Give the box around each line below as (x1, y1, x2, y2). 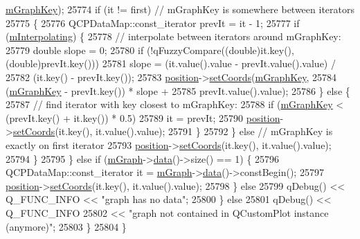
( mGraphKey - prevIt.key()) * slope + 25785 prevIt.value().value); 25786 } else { (6, 83, 350, 98)
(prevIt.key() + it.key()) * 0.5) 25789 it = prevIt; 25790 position (6, 110, 280, 125)
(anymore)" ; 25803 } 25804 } (6, 219, 127, 233)
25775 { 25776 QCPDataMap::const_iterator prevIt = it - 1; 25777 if (6, 15, 300, 30)
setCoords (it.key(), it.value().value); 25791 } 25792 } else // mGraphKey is (12, 124, 333, 139)
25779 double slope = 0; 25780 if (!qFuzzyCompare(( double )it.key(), (6, 42, 294, 57)
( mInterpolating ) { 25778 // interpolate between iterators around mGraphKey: (6, 29, 341, 44)
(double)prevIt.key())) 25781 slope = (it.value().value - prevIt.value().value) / (6, 56, 336, 71)
